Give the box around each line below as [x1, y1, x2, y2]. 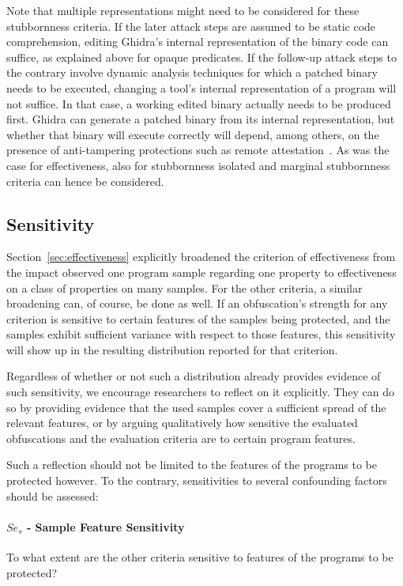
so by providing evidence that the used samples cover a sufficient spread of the [6, 399, 386, 415]
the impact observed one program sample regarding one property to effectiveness [6, 263, 397, 280]
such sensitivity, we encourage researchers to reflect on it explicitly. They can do [6, 384, 394, 400]
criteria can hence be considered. [6, 172, 164, 189]
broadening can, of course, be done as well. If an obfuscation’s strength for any [6, 295, 388, 312]
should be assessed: [6, 487, 99, 504]
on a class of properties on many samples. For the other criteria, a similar [6, 279, 363, 296]
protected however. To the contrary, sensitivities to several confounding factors [6, 472, 387, 489]
